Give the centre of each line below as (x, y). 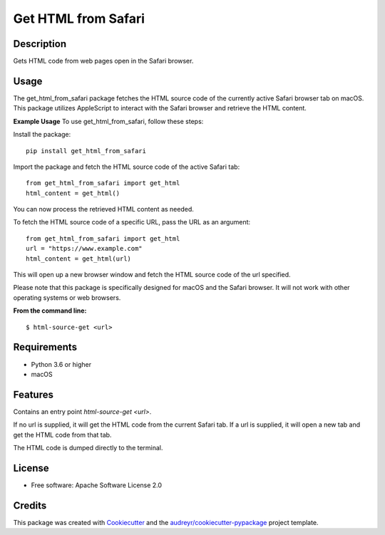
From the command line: (50, 311)
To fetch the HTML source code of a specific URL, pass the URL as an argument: (132, 222)
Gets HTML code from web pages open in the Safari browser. (103, 61)
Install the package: (42, 135)
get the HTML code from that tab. (62, 435)
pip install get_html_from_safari (86, 151)
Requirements (45, 347)
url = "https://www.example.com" (84, 249)
